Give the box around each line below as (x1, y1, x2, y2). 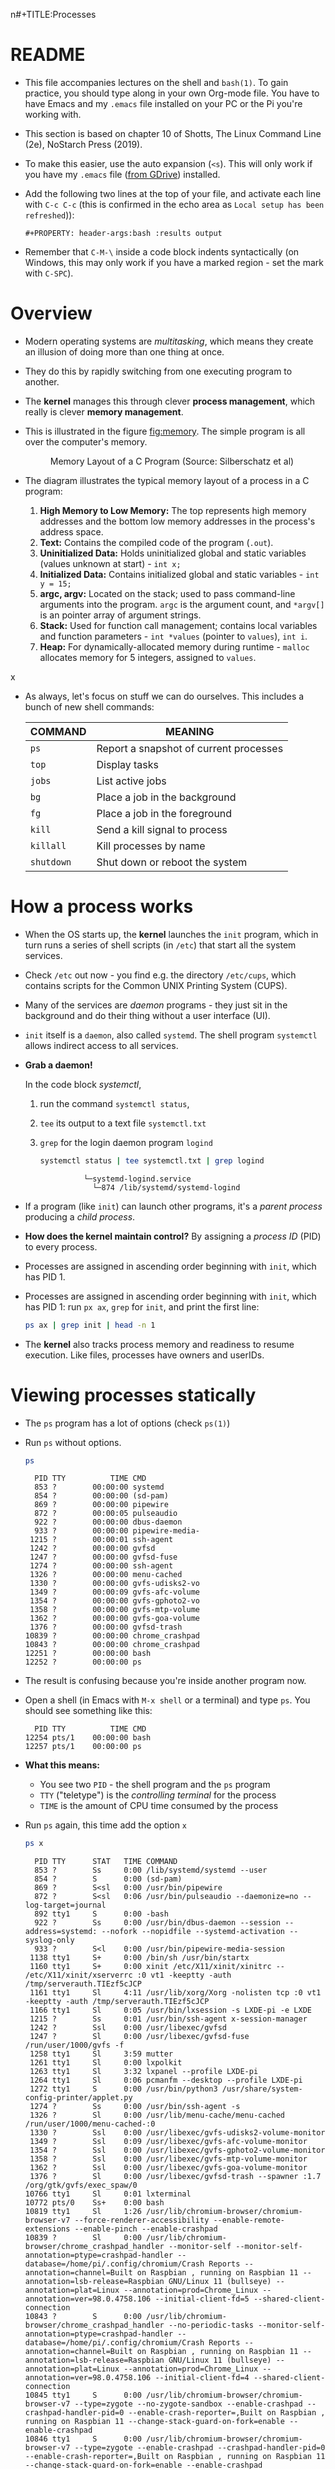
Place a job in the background (96, 790, 237, 804)
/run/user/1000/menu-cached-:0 (24, 2119, 156, 2129)
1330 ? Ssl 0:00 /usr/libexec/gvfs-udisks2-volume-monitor (29, 2128, 326, 2138)
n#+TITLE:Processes (10, 9, 97, 20)
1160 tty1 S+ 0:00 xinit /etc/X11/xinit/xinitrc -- (29, 1962, 286, 1972)
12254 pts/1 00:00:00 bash (24, 1733, 152, 1743)
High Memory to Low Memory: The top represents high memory (39, 504, 307, 516)
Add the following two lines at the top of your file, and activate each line (24, 187, 322, 199)
